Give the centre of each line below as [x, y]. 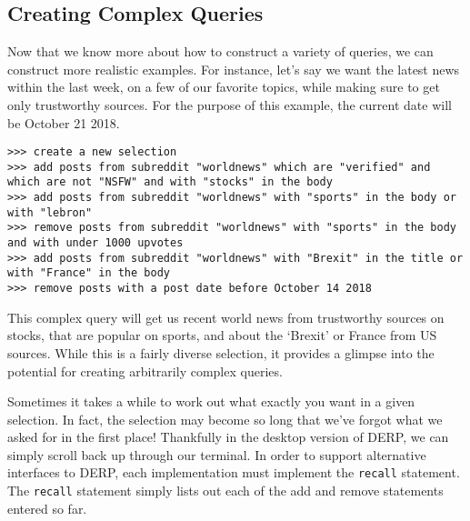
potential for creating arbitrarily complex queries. [145, 371]
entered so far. [47, 508]
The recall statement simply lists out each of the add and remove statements [225, 491]
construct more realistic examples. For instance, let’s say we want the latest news [234, 69]
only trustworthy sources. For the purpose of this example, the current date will [230, 104]
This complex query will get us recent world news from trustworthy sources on [226, 317]
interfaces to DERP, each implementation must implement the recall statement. [234, 472]
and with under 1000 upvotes [95, 243]
